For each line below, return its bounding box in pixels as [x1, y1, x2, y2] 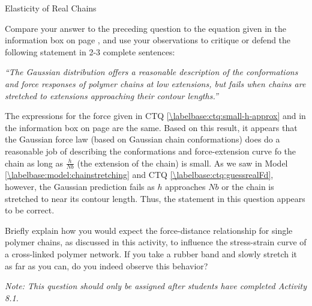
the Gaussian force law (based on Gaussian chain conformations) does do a [5, 133, 280, 145]
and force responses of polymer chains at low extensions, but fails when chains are [5, 77, 306, 90]
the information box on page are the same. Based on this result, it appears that [5, 121, 298, 133]
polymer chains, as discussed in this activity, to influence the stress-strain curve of [5, 236, 307, 248]
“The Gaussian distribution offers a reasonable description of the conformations [5, 66, 298, 78]
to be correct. [5, 204, 55, 216]
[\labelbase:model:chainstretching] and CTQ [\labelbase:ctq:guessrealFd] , [5, 168, 274, 181]
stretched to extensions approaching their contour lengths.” [5, 89, 218, 102]
